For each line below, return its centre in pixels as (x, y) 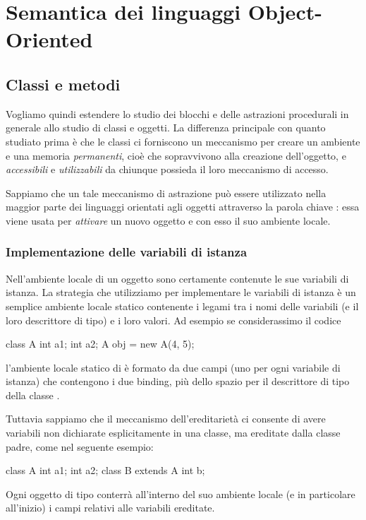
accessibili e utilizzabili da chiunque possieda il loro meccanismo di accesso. (167, 169)
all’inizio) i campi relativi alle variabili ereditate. (110, 508)
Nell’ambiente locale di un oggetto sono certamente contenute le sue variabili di (177, 278)
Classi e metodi (63, 84)
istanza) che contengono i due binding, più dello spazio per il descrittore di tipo (178, 381)
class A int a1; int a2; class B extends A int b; (105, 470)
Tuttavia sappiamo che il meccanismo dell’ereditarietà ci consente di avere (166, 419)
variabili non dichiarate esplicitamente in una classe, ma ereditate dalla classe (173, 433)
